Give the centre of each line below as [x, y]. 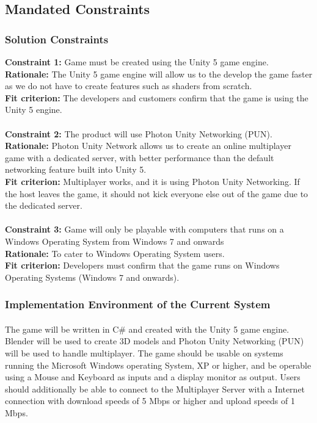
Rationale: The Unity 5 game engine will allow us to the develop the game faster [159, 74]
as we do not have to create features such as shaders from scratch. [129, 86]
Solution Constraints [57, 39]
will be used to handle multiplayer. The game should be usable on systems [144, 352]
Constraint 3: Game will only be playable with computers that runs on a [144, 229]
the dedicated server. [44, 205]
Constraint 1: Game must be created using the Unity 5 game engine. [137, 62]
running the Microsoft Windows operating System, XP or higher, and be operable [158, 365]
